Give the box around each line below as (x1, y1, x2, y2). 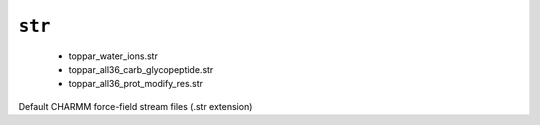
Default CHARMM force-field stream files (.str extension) (18, 100, 253, 112)
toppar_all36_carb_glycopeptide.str (68, 63, 214, 75)
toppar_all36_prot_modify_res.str (68, 78, 204, 90)
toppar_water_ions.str (68, 50, 159, 62)
